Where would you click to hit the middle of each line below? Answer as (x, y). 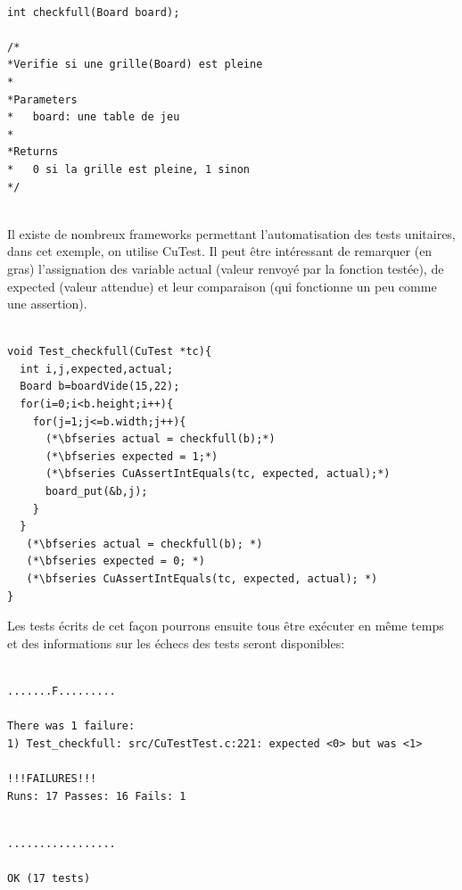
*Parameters (42, 99)
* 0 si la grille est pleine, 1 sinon (129, 169)
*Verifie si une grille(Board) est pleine (135, 65)
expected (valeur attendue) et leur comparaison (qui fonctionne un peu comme (222, 286)
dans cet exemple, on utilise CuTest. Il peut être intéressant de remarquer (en (220, 251)
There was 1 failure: (71, 726)
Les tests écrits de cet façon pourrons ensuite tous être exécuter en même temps (226, 626)
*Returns (33, 152)
